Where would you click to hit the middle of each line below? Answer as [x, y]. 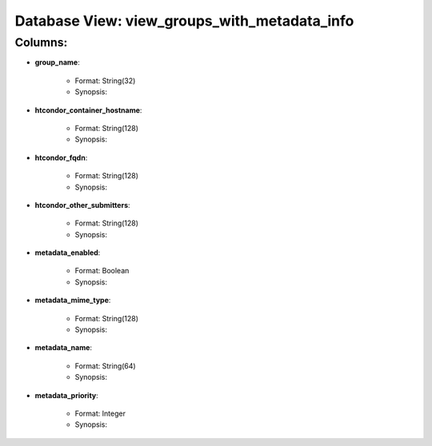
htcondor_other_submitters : [83, 205]
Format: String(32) [105, 81]
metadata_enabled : [68, 253]
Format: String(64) [105, 366]
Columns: [41, 42]
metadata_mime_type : [73, 301]
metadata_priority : [67, 395]
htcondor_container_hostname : [88, 110]
